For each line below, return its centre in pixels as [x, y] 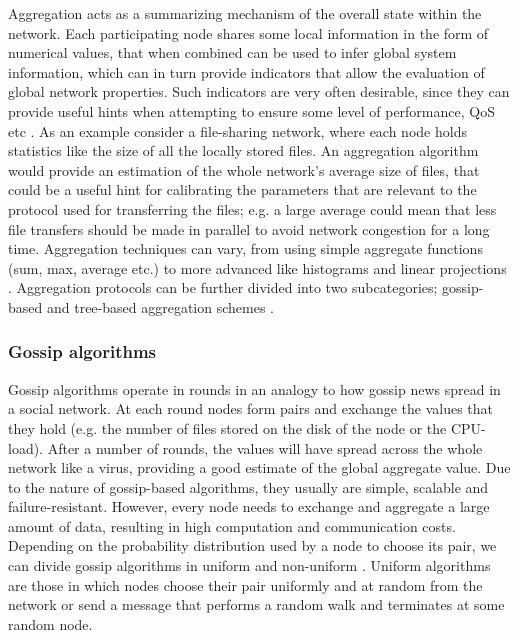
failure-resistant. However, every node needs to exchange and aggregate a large [249, 506]
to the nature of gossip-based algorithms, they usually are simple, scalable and [248, 486]
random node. [50, 623]
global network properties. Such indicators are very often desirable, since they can [259, 91]
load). [26, 447]
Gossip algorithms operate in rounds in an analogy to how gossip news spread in [254, 388]
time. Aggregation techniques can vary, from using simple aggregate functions [245, 248]
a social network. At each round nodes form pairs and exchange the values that [251, 408]
